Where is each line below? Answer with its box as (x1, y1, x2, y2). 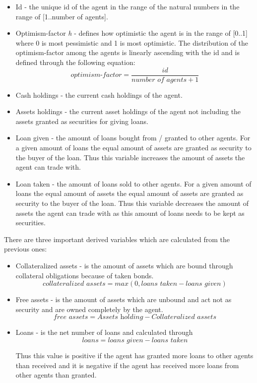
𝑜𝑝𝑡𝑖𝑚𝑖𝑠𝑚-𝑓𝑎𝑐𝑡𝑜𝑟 (70, 71, 122, 79)
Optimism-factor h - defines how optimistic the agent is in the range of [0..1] (15, 28, 248, 38)
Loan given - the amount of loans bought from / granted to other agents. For (15, 132, 251, 143)
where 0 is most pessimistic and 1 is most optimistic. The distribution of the (15, 37, 248, 48)
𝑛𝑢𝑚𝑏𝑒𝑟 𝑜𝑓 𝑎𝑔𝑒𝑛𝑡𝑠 (131, 76, 187, 83)
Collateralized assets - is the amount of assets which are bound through (15, 260, 233, 270)
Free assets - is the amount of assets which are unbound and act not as (15, 294, 232, 305)
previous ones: (4, 244, 47, 254)
